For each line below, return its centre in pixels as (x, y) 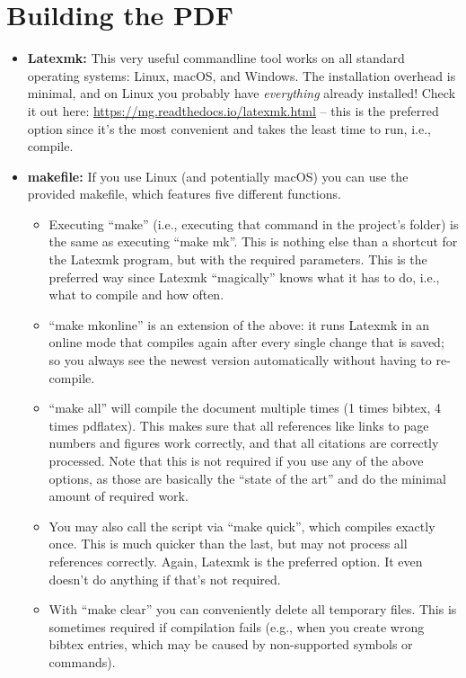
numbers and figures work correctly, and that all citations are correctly (244, 443)
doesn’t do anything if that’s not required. (165, 579)
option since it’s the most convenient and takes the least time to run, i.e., (229, 128)
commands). (82, 661)
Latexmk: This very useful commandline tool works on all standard (216, 58)
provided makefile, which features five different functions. (184, 194)
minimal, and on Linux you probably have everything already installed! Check (242, 93)
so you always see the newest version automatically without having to (240, 360)
